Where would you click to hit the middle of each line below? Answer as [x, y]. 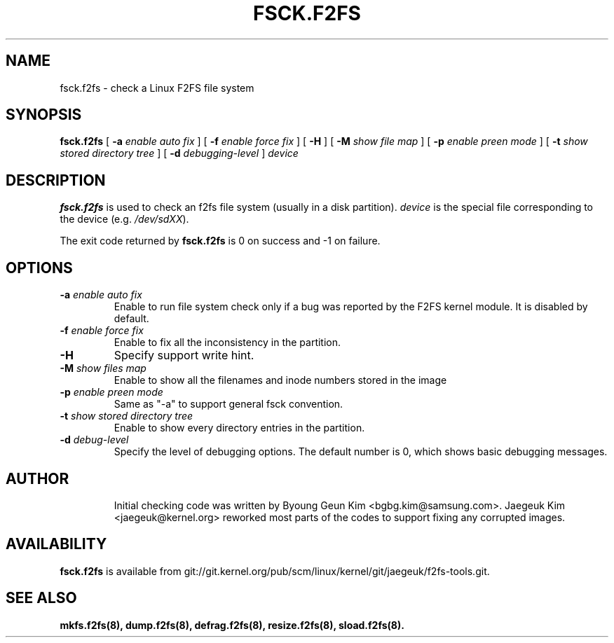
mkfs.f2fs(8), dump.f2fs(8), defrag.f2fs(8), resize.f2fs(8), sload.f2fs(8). [232, 625]
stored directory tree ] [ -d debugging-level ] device [179, 153]
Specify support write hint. [184, 355]
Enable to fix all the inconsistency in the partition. [227, 343]
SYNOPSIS [44, 115]
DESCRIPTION [56, 180]
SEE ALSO [41, 598]
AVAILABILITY [56, 544]
